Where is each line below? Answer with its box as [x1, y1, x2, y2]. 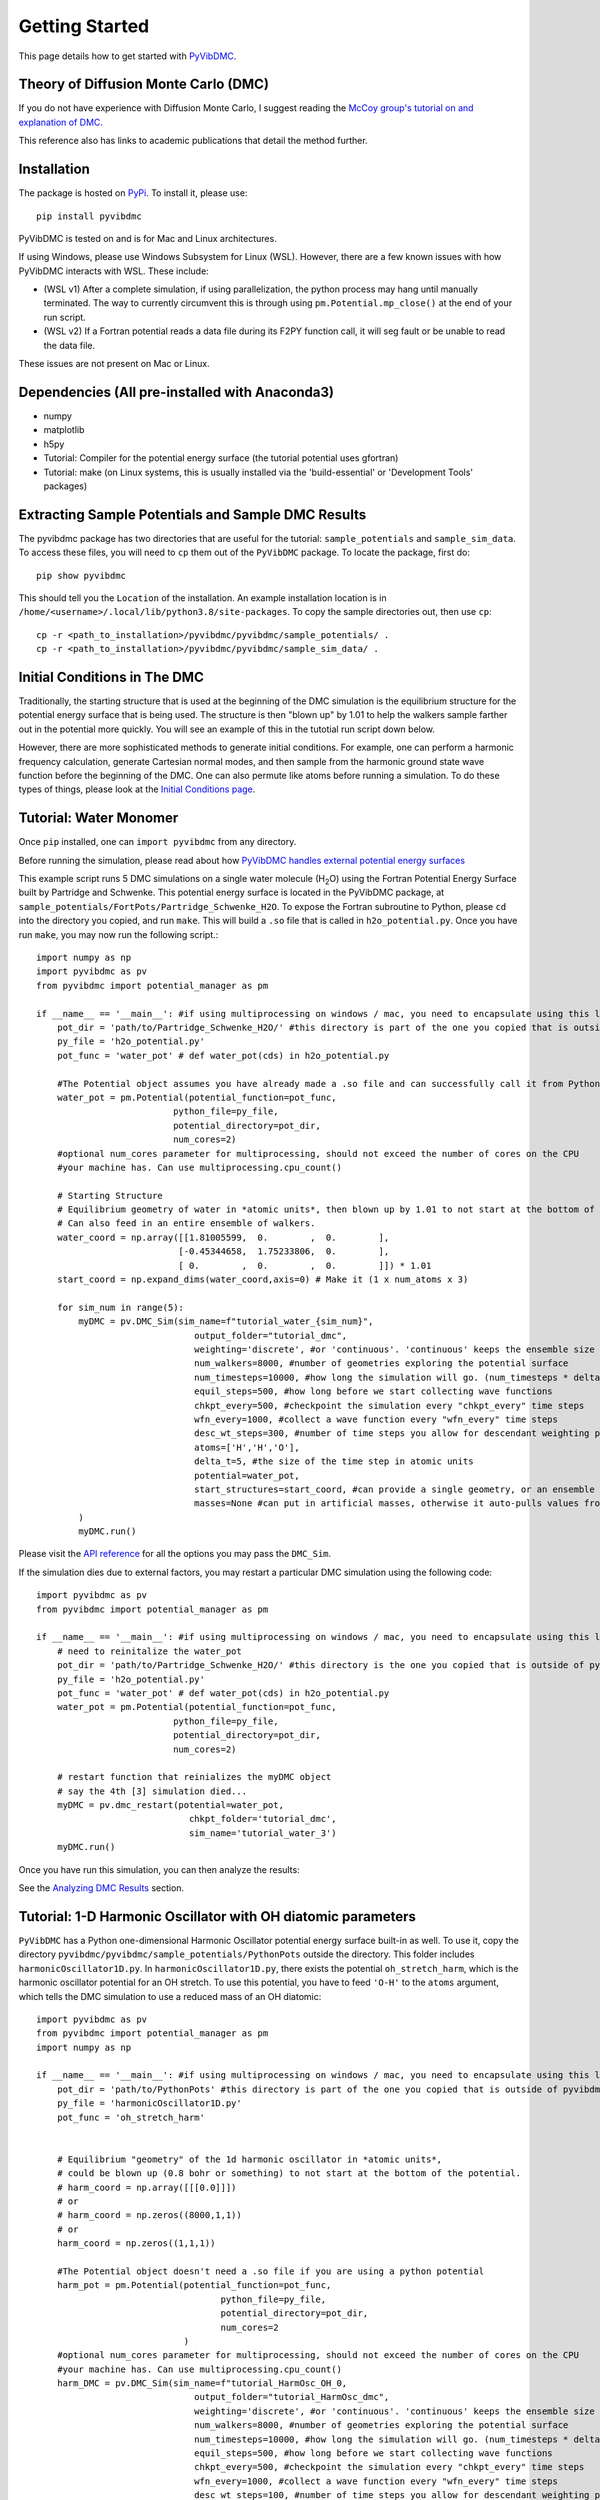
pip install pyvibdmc [36, 210, 142, 222]
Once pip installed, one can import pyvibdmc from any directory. [18, 836, 297, 848]
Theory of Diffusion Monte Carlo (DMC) [18, 76, 270, 93]
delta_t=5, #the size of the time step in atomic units [193, 1456, 474, 1467]
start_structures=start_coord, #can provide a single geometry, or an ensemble [193, 1483, 595, 1495]
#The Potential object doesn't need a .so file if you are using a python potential [56, 2265, 485, 2277]
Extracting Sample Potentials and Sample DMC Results [18, 506, 367, 523]
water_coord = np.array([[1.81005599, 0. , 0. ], [56, 1231, 390, 1243]
